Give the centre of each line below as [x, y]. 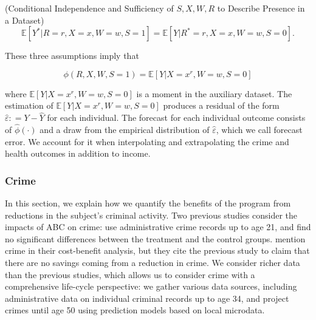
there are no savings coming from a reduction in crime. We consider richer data [153, 262]
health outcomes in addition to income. [78, 153]
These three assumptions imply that [72, 56]
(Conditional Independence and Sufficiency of [89, 8]
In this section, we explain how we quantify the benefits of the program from [148, 203]
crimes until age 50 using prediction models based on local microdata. [135, 310]
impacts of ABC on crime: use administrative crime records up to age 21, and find [158, 227]
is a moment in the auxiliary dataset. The [214, 93]
